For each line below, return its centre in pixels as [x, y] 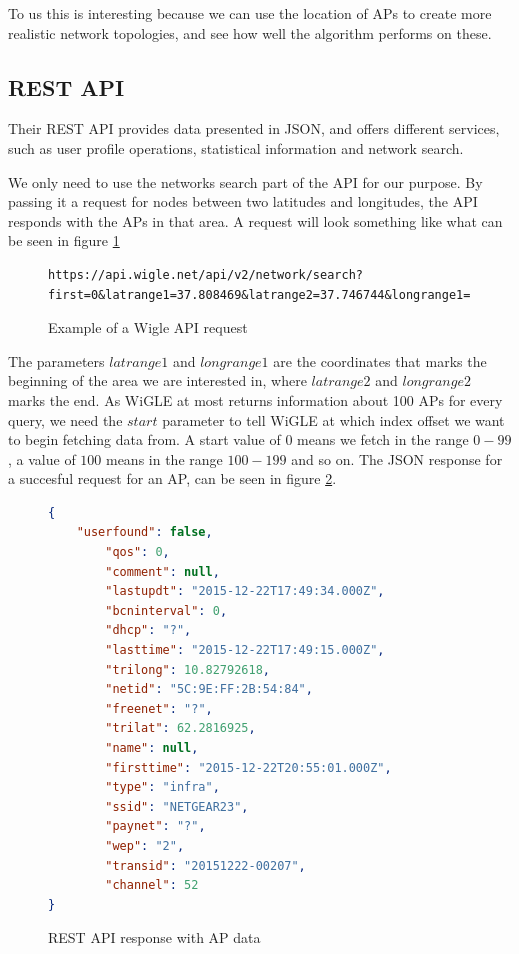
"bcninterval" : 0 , [166, 610]
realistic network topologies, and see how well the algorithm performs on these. [250, 32]
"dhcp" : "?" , [148, 630]
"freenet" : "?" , [159, 708]
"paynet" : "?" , [155, 826]
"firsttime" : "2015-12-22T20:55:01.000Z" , [248, 767]
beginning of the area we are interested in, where [157, 380]
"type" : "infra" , [162, 787]
